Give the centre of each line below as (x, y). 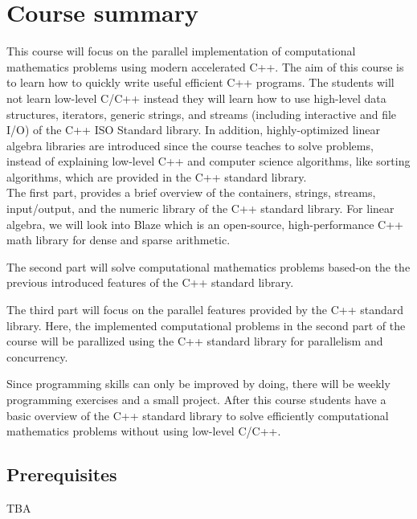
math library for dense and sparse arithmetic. (119, 240)
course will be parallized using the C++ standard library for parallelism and (195, 341)
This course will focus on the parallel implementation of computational (181, 51)
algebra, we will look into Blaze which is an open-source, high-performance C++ (205, 224)
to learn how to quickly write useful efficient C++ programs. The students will (200, 82)
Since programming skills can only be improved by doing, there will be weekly (198, 384)
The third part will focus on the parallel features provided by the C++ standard (205, 310)
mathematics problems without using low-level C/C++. (144, 431)
